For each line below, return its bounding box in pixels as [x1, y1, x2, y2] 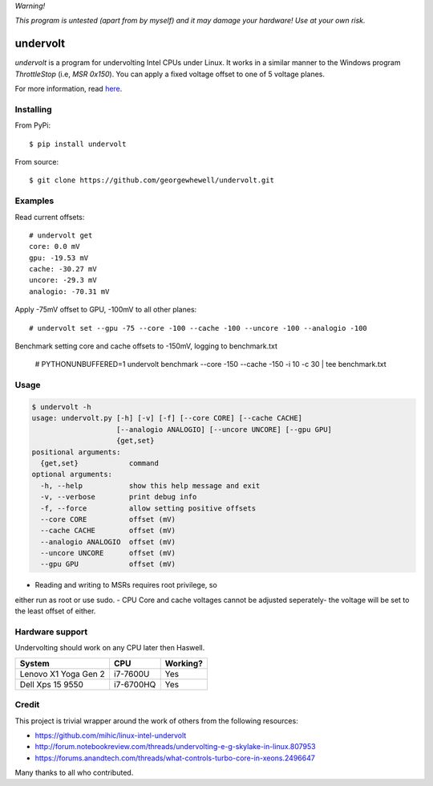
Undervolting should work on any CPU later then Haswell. [14, 643, 205, 653]
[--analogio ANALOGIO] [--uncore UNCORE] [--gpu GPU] [116, 425, 333, 434]
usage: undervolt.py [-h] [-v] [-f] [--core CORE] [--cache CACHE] [31, 413, 303, 423]
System [19, 658, 50, 669]
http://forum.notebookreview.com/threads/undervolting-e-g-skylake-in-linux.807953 [34, 742, 316, 751]
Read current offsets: [14, 212, 85, 222]
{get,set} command [40, 458, 160, 467]
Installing [14, 104, 52, 115]
